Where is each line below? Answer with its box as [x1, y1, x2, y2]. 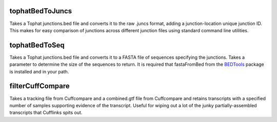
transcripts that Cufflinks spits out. [9, 110, 83, 116]
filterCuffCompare [9, 82, 70, 90]
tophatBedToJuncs [9, 7, 72, 15]
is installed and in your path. [9, 68, 69, 75]
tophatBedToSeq [9, 41, 65, 50]
